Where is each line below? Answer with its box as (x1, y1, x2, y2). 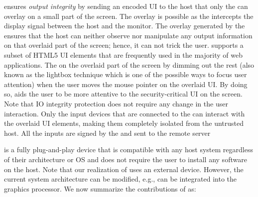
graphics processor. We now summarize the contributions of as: (4, 183, 196, 194)
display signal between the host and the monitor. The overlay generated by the (4, 20, 245, 31)
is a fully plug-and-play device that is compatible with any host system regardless (4, 144, 253, 155)
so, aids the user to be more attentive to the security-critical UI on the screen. (4, 89, 243, 99)
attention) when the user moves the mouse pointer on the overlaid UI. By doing (4, 79, 248, 89)
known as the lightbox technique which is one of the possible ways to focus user (4, 69, 247, 80)
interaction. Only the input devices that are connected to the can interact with (4, 108, 245, 118)
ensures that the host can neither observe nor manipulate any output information (4, 30, 253, 40)
